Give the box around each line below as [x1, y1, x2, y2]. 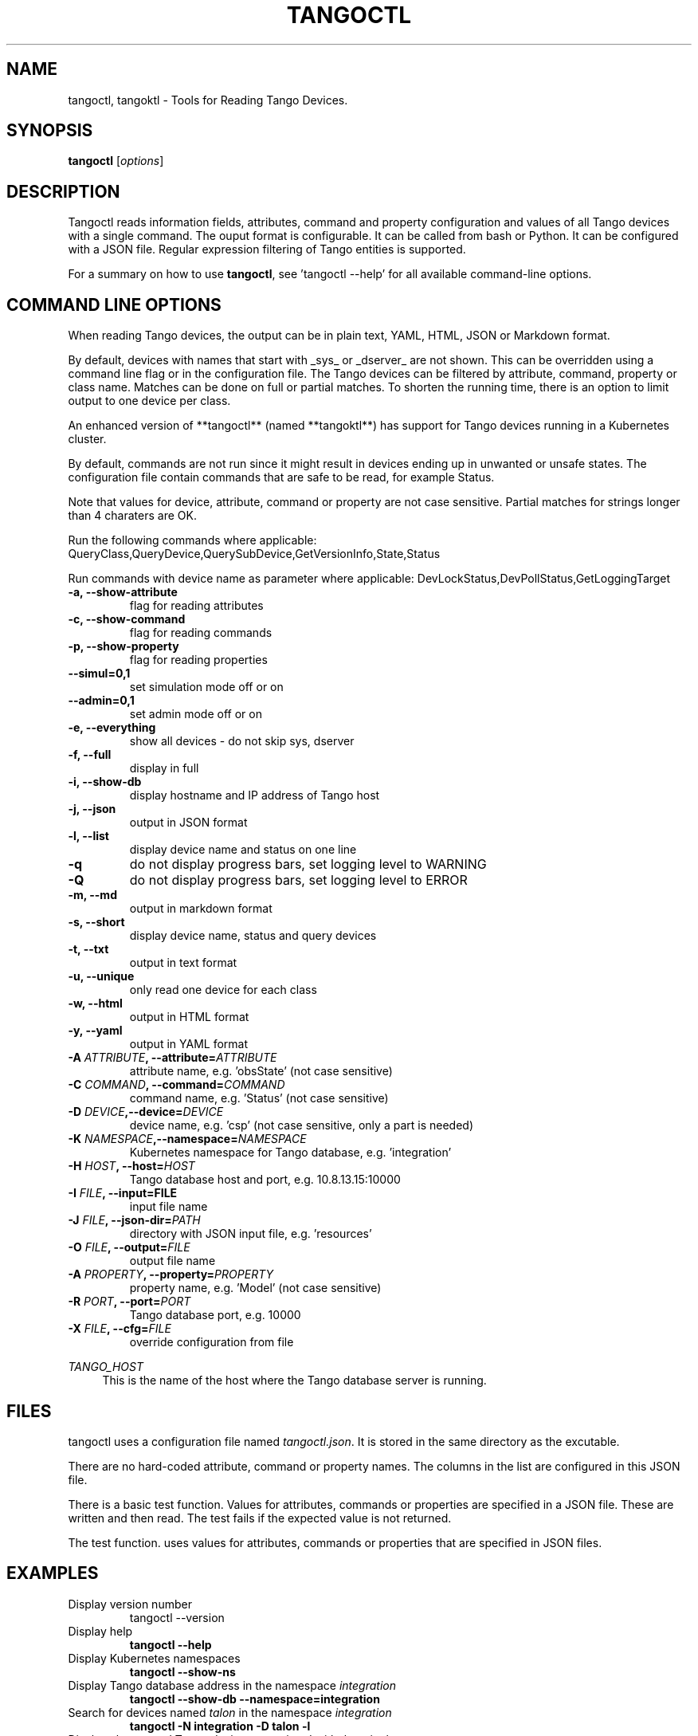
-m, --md [68, 888, 117, 902]
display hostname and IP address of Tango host [129, 788, 380, 803]
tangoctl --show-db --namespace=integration [129, 1691, 380, 1706]
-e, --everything [68, 721, 156, 735]
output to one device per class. [68, 394, 231, 408]
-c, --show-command [68, 612, 186, 626]
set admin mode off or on [129, 707, 262, 721]
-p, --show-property [68, 639, 179, 654]
